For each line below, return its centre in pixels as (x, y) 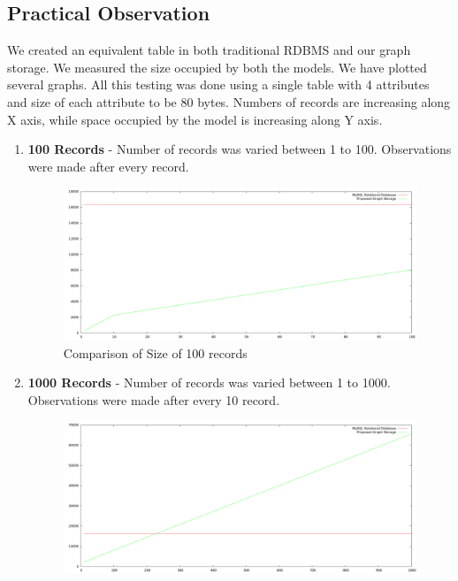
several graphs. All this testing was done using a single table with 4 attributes (218, 84)
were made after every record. (108, 166)
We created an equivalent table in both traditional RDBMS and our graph (209, 50)
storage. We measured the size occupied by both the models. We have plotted (217, 67)
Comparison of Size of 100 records (155, 352)
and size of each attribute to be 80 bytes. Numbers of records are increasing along (229, 101)
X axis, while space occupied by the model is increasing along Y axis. (195, 119)
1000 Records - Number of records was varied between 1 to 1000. (209, 382)
